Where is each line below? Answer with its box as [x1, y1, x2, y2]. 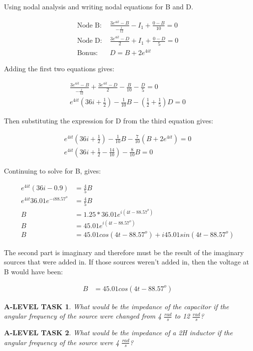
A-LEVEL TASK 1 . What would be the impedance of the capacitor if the [4, 301, 229, 311]
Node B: [77, 22, 102, 29]
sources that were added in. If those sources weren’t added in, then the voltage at [4, 257, 250, 267]
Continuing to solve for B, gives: [4, 165, 101, 175]
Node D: [77, 37, 102, 45]
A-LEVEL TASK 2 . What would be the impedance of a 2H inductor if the [4, 327, 233, 337]
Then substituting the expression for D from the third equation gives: [4, 116, 213, 126]
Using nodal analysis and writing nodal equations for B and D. [4, 1, 194, 11]
